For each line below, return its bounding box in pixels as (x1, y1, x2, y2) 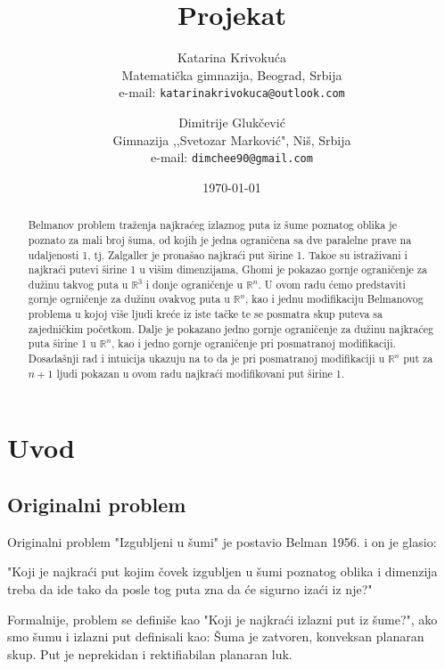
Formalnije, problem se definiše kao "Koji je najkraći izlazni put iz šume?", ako (7, 609, 438, 628)
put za (403, 351, 433, 366)
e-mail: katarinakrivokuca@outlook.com (119, 83, 345, 102)
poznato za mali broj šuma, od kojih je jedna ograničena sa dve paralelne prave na (28, 232, 412, 247)
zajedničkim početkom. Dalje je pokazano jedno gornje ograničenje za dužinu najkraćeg (28, 321, 433, 336)
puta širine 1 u (28, 336, 96, 351)
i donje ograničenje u (145, 276, 243, 291)
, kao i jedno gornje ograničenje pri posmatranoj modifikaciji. (111, 336, 396, 351)
